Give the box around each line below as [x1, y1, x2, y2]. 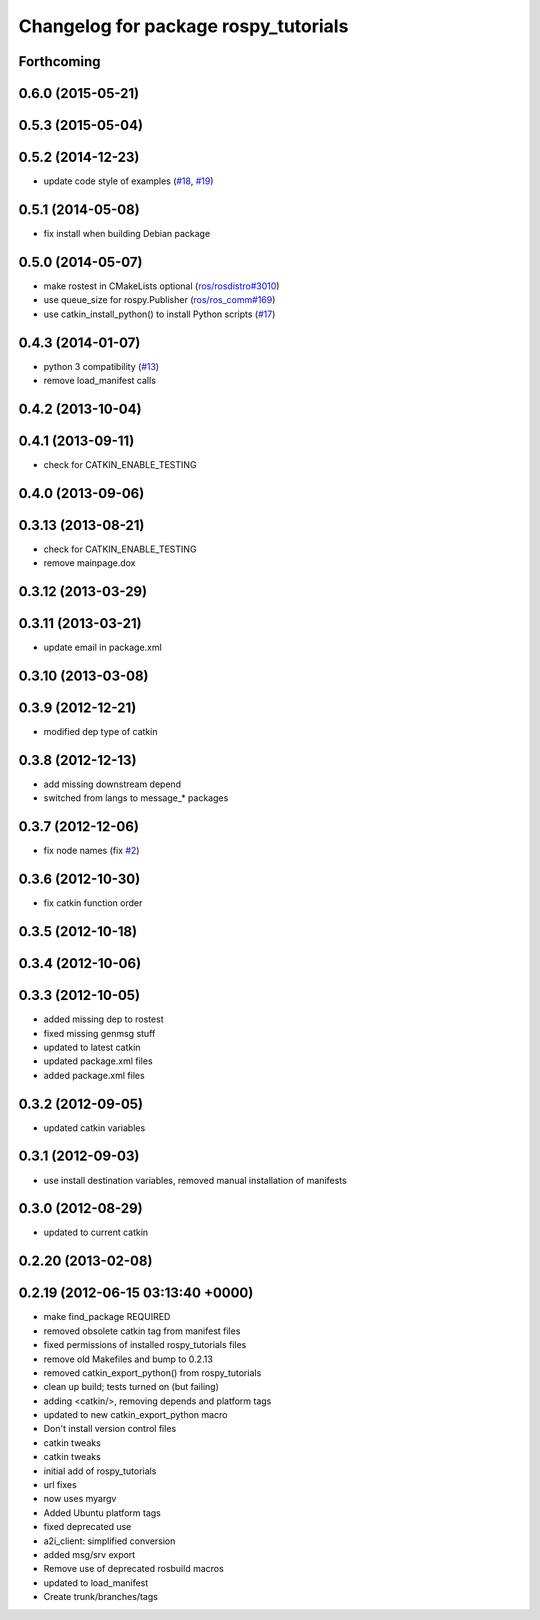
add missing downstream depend [43, 778, 182, 790]
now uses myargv [43, 1493, 117, 1505]
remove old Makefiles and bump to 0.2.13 [43, 1353, 214, 1365]
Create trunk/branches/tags [43, 1591, 159, 1603]
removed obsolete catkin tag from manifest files [43, 1325, 241, 1337]
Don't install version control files [43, 1423, 177, 1435]
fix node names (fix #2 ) [43, 845, 140, 857]
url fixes [43, 1479, 77, 1491]
